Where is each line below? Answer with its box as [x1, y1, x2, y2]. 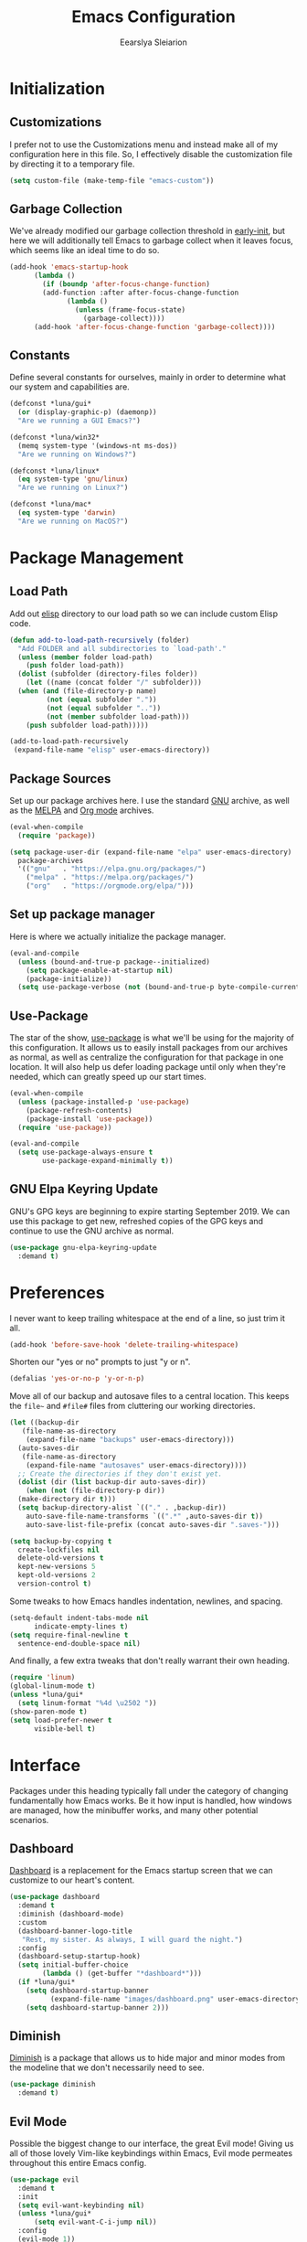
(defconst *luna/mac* [9, 500, 92, 509]
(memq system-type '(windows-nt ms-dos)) [17, 441, 178, 450]
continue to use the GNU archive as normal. [9, 1225, 175, 1236]
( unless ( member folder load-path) [17, 652, 153, 662]
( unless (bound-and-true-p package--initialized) [17, 957, 210, 966]
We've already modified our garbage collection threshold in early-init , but [9, 226, 286, 237]
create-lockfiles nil [17, 1545, 101, 1554]
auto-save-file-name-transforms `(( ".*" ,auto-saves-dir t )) [26, 1511, 263, 1521]
